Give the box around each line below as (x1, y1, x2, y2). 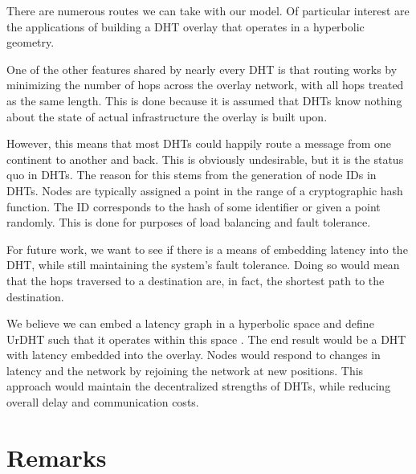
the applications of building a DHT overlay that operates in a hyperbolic (6, 18, 365, 35)
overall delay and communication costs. (6, 394, 199, 411)
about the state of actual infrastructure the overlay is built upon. (6, 108, 328, 125)
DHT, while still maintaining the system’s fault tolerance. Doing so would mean (6, 256, 400, 273)
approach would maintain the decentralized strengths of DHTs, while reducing (6, 378, 391, 394)
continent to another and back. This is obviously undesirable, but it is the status (6, 150, 404, 167)
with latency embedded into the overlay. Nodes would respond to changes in (6, 346, 381, 363)
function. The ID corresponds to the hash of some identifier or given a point (6, 198, 381, 215)
